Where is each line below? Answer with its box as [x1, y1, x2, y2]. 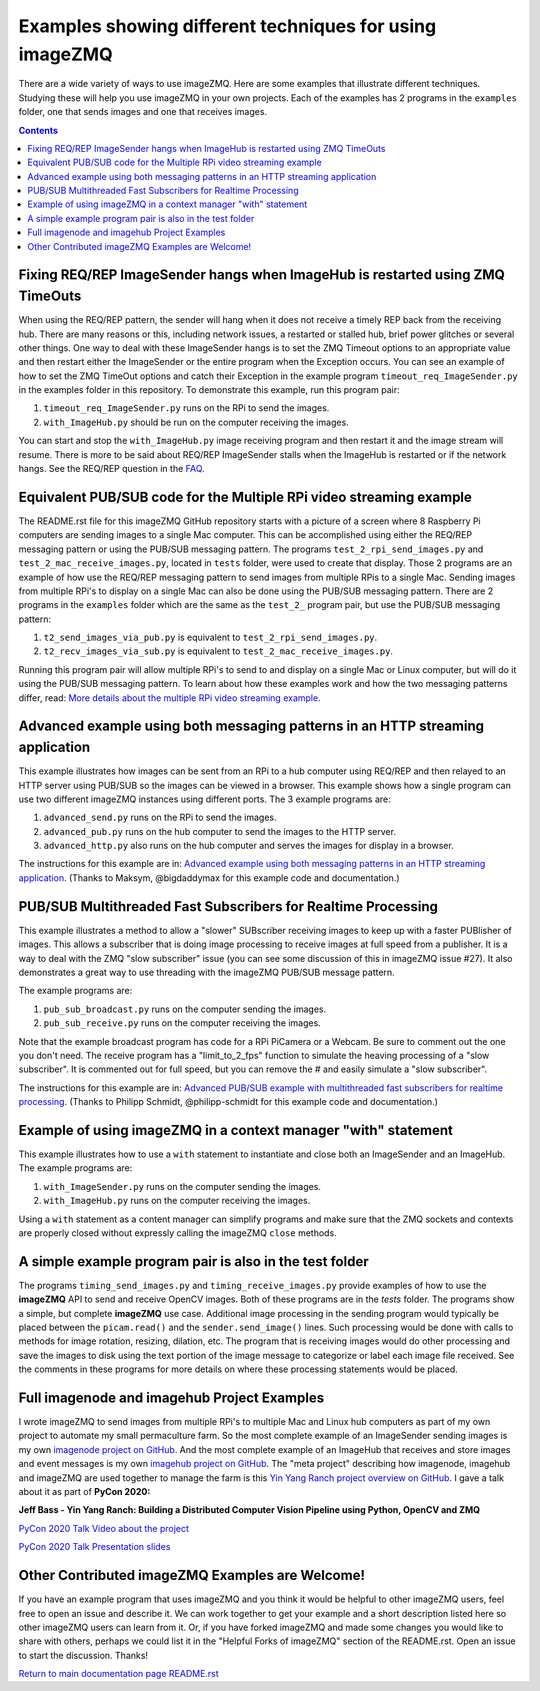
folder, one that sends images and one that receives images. [18, 106, 268, 118]
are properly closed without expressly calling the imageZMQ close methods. [18, 1226, 337, 1239]
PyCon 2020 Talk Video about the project [18, 1522, 190, 1534]
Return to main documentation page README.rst [18, 1668, 219, 1680]
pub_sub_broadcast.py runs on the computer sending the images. [43, 1003, 327, 1015]
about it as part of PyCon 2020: [18, 1486, 151, 1498]
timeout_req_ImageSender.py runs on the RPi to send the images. [43, 402, 330, 414]
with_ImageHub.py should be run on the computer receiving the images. [43, 416, 349, 428]
